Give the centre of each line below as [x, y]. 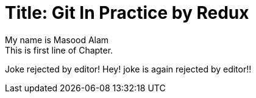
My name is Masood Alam [57, 40]
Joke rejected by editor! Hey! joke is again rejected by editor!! [128, 69]
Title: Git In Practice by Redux [127, 13]
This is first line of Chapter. [59, 50]
